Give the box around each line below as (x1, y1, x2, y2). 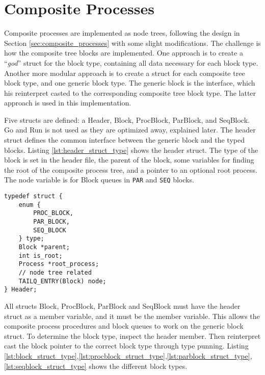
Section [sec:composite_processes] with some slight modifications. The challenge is (4, 37, 261, 48)
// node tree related (18, 269, 92, 276)
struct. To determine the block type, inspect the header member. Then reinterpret (4, 330, 261, 341)
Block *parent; (18, 244, 70, 251)
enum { (18, 201, 41, 208)
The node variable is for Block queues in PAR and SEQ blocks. (4, 174, 194, 185)
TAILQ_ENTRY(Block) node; (18, 277, 107, 285)
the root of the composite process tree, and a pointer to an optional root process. (4, 164, 257, 175)
